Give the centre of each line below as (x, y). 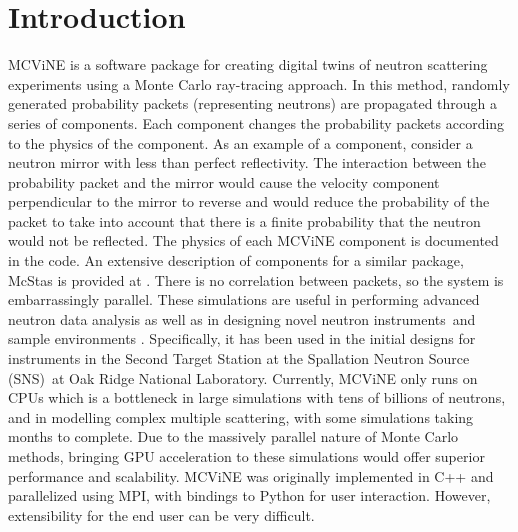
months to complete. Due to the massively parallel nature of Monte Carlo (233, 436)
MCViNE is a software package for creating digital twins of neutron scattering (248, 64)
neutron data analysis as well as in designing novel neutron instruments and (242, 318)
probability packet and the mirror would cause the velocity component (224, 181)
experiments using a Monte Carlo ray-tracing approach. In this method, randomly (259, 83)
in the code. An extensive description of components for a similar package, (236, 260)
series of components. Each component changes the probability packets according (256, 122)
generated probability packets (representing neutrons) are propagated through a (253, 103)
